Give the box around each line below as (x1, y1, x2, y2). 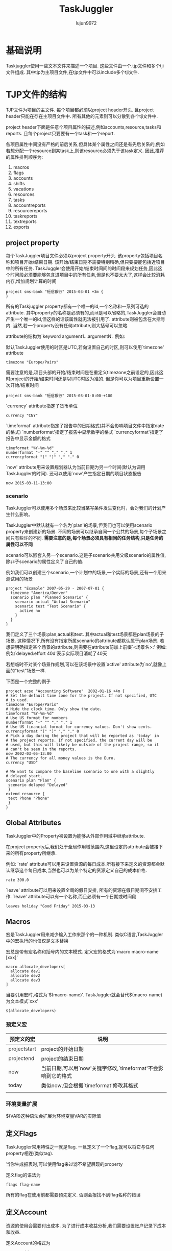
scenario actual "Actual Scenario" (15, 599, 91, 604)
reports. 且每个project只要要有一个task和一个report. (6, 130, 115, 136)
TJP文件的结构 (6, 89, 67, 100)
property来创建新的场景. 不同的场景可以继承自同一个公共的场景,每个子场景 (6, 528, 162, 534)
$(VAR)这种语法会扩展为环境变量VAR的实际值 (6, 1113, 101, 1119)
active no (19, 608, 40, 613)
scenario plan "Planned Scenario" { (10, 595, 88, 600)
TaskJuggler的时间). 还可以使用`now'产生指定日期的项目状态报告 (6, 471, 142, 477)
